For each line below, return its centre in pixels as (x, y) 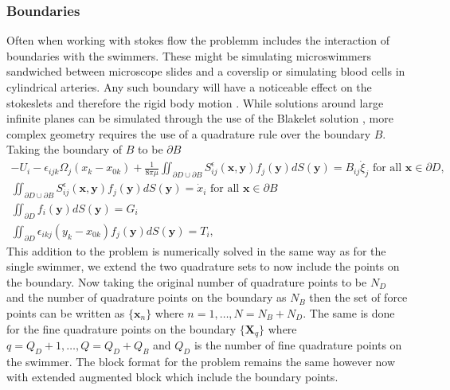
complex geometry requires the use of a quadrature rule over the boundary (189, 133)
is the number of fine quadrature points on (298, 344)
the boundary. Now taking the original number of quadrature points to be (187, 281)
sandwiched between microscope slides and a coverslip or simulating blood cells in (206, 71)
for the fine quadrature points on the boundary (121, 328)
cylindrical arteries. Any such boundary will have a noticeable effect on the (189, 87)
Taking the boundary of (65, 149)
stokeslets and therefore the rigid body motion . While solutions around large (195, 102)
